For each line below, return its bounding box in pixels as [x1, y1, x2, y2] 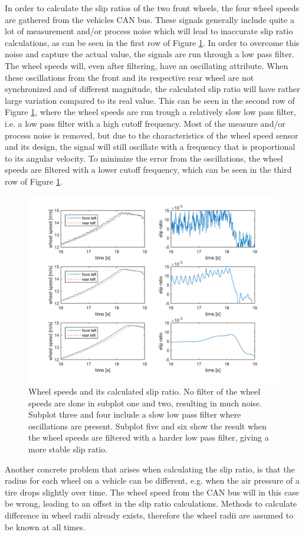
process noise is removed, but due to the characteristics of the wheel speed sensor [5, 129, 299, 141]
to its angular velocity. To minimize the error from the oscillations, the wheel [5, 152, 283, 164]
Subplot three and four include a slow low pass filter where [28, 408, 241, 421]
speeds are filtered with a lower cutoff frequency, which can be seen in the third [5, 163, 292, 176]
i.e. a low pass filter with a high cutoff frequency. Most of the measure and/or [5, 117, 286, 129]
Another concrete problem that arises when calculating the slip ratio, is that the [5, 462, 295, 475]
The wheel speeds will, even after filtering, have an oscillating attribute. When [5, 59, 288, 71]
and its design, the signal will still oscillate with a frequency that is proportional [5, 140, 296, 153]
